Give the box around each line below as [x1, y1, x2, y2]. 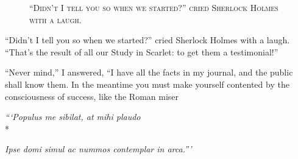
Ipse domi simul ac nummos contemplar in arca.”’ [5, 143, 192, 155]
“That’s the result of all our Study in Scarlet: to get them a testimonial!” [5, 45, 278, 58]
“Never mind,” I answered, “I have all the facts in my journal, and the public [5, 66, 293, 79]
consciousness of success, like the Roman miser [5, 90, 179, 102]
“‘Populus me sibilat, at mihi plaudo [5, 110, 141, 123]
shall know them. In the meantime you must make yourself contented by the [5, 77, 289, 90]
